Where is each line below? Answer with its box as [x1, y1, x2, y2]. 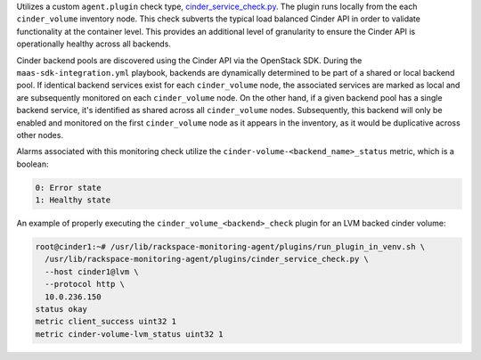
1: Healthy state [35, 195, 111, 205]
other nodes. [16, 129, 64, 140]
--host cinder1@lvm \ [45, 266, 140, 276]
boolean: [16, 159, 49, 169]
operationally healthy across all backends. [16, 38, 171, 49]
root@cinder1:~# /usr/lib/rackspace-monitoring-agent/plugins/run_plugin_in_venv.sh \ [35, 241, 426, 252]
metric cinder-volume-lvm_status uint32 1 [35, 329, 224, 339]
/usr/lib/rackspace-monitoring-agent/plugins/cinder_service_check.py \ [45, 254, 370, 265]
